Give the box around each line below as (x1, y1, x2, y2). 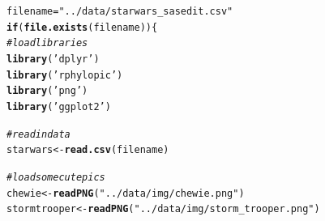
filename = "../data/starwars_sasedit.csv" (6, 6, 233, 17)
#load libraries (6, 37, 88, 49)
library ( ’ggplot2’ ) (6, 100, 111, 113)
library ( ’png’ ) (6, 85, 88, 97)
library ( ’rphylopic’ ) (6, 69, 123, 81)
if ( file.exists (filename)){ (6, 21, 158, 33)
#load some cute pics (6, 171, 105, 183)
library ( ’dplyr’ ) (6, 53, 100, 65)
